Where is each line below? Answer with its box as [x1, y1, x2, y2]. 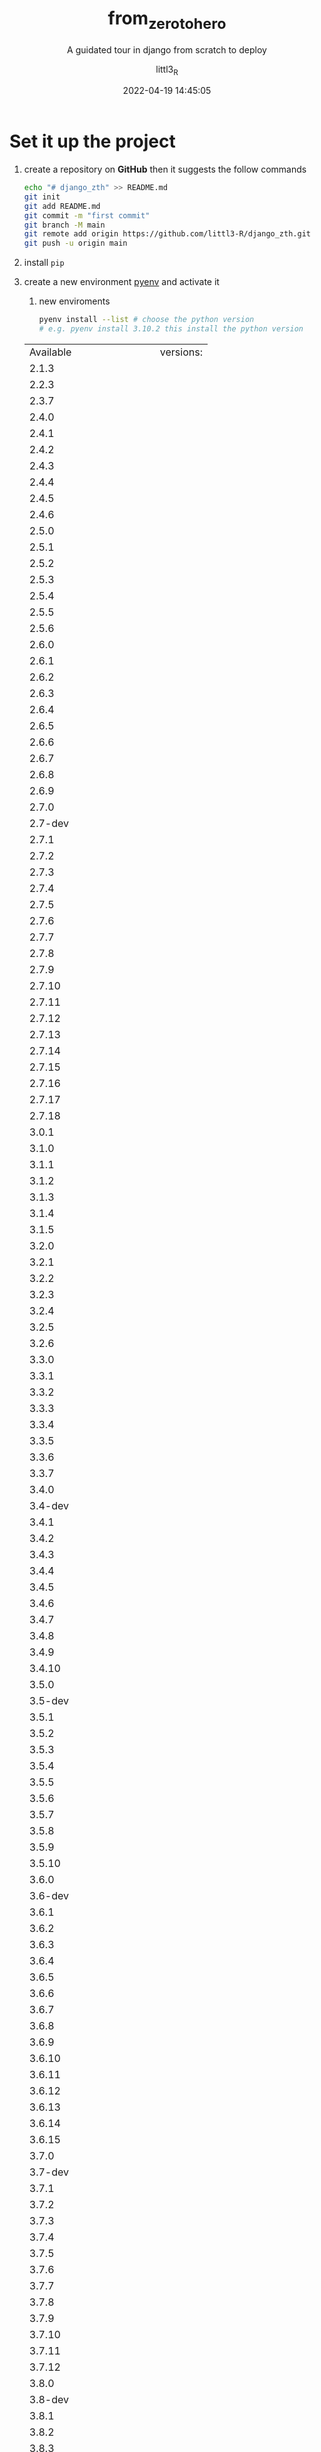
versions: [159, 345, 203, 359]
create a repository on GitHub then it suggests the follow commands [23, 163, 307, 176]
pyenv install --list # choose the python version [38, 315, 255, 325]
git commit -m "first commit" [23, 210, 151, 221]
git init [23, 192, 61, 202]
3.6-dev [28, 1888, 70, 1902]
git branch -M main [23, 220, 106, 230]
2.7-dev [28, 816, 70, 830]
